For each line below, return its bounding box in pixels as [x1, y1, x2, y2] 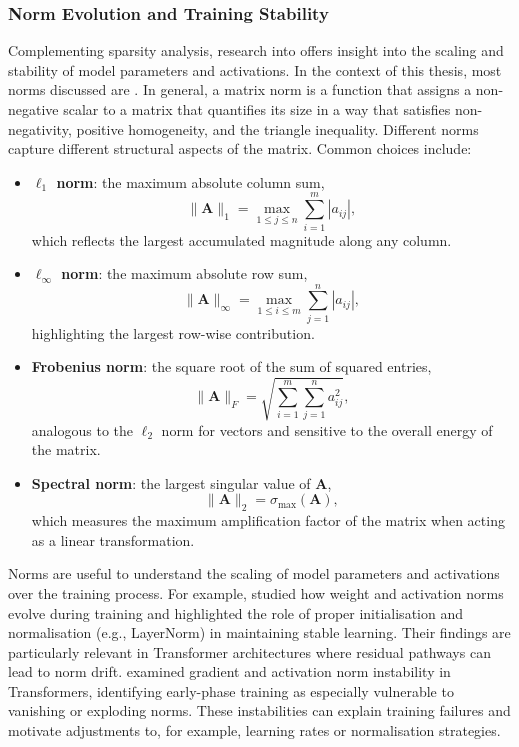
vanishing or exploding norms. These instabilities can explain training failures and [8, 700, 511, 721]
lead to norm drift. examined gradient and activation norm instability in [8, 661, 451, 682]
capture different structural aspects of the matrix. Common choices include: [8, 138, 472, 159]
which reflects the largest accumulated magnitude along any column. [31, 229, 452, 250]
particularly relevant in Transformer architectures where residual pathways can [8, 641, 491, 662]
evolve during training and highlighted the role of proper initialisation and [8, 602, 463, 623]
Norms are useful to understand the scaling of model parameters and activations [8, 563, 500, 584]
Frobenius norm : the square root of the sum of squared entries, [31, 356, 432, 377]
